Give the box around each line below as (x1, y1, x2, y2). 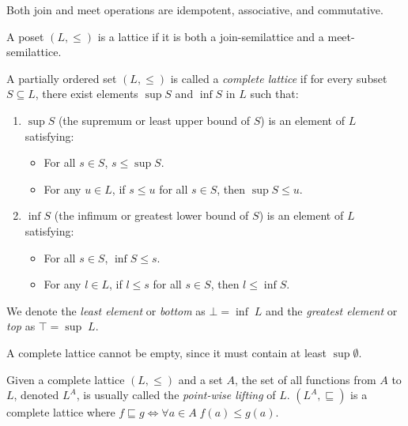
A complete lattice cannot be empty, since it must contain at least (6, 344, 327, 360)
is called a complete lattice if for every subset (170, 70, 387, 86)
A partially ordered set (6, 70, 117, 86)
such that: (250, 85, 299, 102)
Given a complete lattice (6, 371, 125, 387)
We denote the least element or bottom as (6, 302, 206, 319)
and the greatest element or (265, 302, 398, 319)
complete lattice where (6, 404, 115, 420)
